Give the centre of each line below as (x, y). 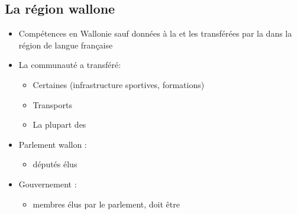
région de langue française (66, 45)
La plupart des (59, 124)
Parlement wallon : (53, 144)
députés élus (55, 164)
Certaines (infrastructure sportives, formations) (119, 84)
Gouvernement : (48, 184)
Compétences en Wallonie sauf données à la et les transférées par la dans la (155, 33)
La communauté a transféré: (70, 65)
